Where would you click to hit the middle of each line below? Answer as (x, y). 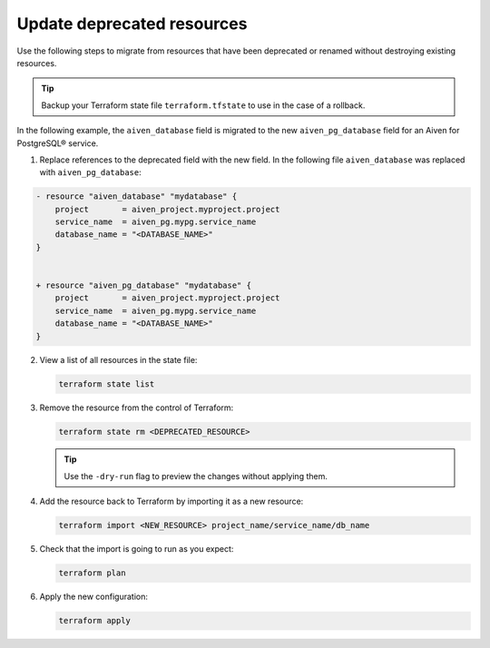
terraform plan (92, 573)
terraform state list (107, 384)
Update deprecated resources (132, 24)
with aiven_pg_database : (90, 172)
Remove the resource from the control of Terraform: (137, 407)
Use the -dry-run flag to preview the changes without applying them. (196, 476)
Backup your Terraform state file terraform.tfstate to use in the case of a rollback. (203, 105)
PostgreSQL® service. (58, 143)
